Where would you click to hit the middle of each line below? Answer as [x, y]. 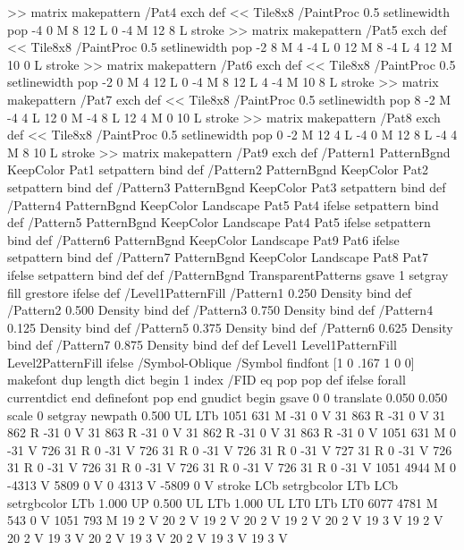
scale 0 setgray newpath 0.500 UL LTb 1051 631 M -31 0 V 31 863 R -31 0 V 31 [227, 415]
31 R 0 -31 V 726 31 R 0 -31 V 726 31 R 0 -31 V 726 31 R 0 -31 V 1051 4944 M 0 [232, 467]
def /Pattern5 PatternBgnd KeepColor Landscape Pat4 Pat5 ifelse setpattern [219, 222]
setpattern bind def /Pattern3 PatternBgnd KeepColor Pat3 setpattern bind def [227, 186]
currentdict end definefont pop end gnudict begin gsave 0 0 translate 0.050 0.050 [228, 398]
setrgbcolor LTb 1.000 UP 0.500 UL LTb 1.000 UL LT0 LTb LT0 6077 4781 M [223, 502]
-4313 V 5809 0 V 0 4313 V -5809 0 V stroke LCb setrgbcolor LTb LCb [203, 485]
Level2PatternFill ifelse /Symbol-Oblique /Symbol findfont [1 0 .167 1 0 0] [211, 362]
